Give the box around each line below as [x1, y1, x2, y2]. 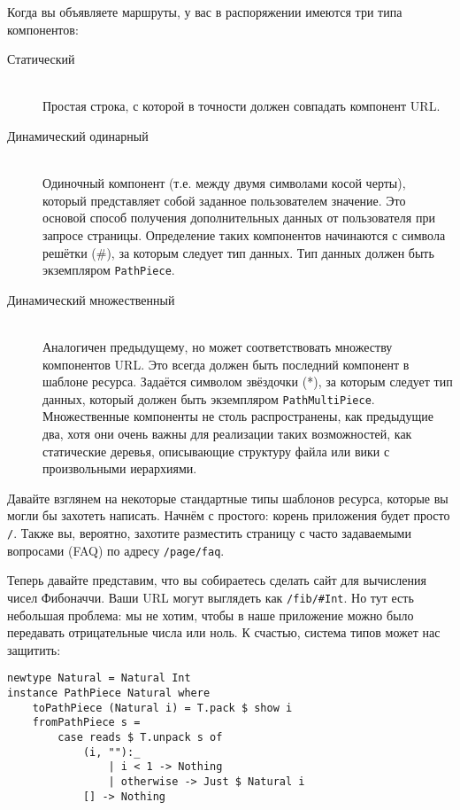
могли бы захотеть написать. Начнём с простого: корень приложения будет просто [7, 506, 450, 525]
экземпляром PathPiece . [42, 261, 175, 279]
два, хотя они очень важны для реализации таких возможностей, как [42, 424, 412, 442]
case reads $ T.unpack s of [57, 730, 223, 744]
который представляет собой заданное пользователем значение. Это [42, 191, 406, 209]
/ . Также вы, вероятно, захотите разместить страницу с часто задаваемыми [7, 523, 411, 541]
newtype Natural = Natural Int [7, 672, 191, 685]
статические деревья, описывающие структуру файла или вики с [42, 441, 390, 460]
